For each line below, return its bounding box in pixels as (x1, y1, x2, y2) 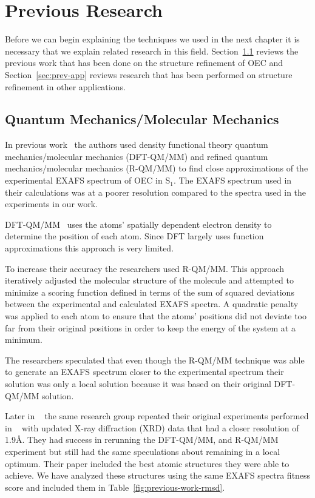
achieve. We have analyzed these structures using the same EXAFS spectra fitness (5, 469, 311, 482)
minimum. (5, 333, 42, 346)
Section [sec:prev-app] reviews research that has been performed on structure (5, 68, 293, 81)
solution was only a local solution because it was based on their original (5, 377, 271, 390)
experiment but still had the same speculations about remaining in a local (5, 445, 280, 457)
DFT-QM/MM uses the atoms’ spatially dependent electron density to (5, 217, 272, 230)
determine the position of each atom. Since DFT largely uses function (5, 230, 264, 242)
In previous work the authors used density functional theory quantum (5, 138, 268, 151)
